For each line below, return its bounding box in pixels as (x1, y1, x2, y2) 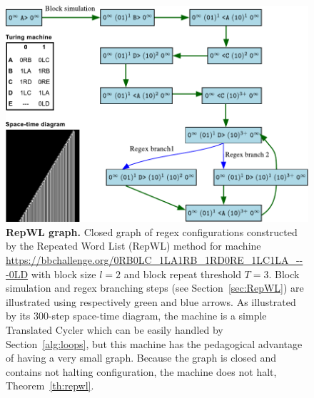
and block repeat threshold (123, 266, 241, 281)
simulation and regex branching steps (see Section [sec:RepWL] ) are (6, 280, 304, 295)
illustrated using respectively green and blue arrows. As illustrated (6, 294, 296, 309)
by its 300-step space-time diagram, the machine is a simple (6, 308, 267, 323)
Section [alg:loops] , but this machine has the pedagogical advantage (6, 336, 303, 351)
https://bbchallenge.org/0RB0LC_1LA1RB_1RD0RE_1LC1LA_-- (6, 252, 303, 267)
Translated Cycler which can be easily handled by (6, 322, 223, 337)
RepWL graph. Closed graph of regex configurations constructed (6, 224, 298, 239)
